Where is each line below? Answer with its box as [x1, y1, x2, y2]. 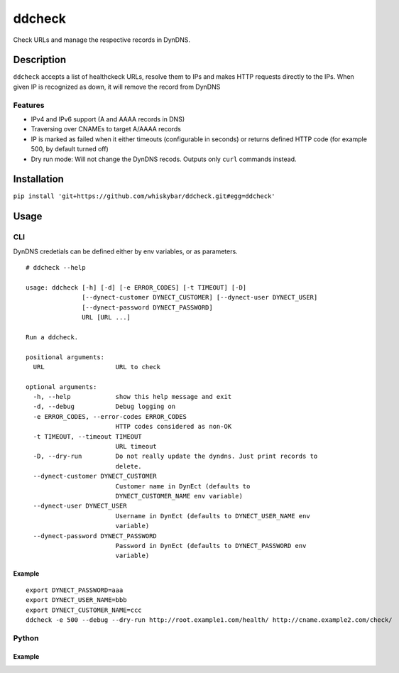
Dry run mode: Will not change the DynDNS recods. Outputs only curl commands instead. [31, 155, 297, 163]
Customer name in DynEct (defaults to [115, 482, 251, 490]
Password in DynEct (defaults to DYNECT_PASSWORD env [115, 542, 307, 549]
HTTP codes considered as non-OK [115, 422, 232, 431]
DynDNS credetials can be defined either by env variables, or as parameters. [13, 247, 238, 256]
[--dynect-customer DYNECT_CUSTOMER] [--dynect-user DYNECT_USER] [82, 293, 318, 302]
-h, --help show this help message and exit [33, 393, 232, 401]
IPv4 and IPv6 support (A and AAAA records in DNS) [31, 114, 185, 124]
